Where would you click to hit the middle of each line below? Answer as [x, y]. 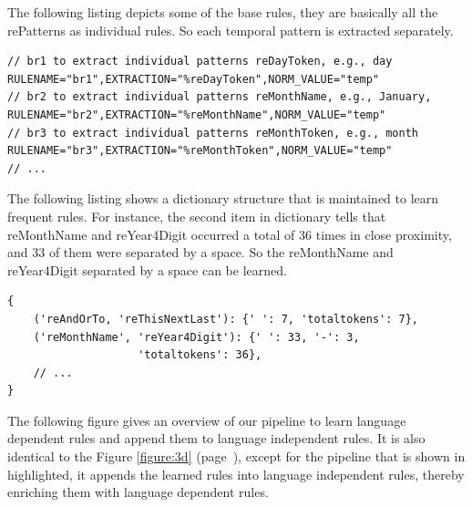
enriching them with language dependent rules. [138, 492]
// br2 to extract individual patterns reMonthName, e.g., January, [220, 97]
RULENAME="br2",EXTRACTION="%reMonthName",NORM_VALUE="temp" [197, 114]
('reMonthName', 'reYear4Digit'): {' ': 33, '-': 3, [196, 337]
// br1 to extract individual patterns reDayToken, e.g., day [200, 62]
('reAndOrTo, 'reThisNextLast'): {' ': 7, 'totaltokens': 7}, [226, 319]
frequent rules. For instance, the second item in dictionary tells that [197, 216]
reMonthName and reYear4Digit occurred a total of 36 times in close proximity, [230, 234]
